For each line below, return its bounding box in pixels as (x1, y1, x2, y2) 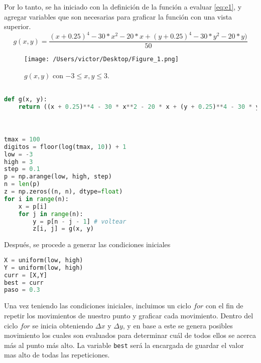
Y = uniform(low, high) (4, 264, 83, 271)
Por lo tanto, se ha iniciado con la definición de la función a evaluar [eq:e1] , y (4, 2, 242, 12)
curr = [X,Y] (4, 271, 47, 279)
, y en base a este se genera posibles (122, 320, 233, 330)
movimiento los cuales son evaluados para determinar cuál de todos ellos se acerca (4, 330, 256, 340)
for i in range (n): (4, 195, 69, 203)
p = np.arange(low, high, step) (4, 173, 112, 180)
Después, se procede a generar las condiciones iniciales (4, 239, 171, 250)
